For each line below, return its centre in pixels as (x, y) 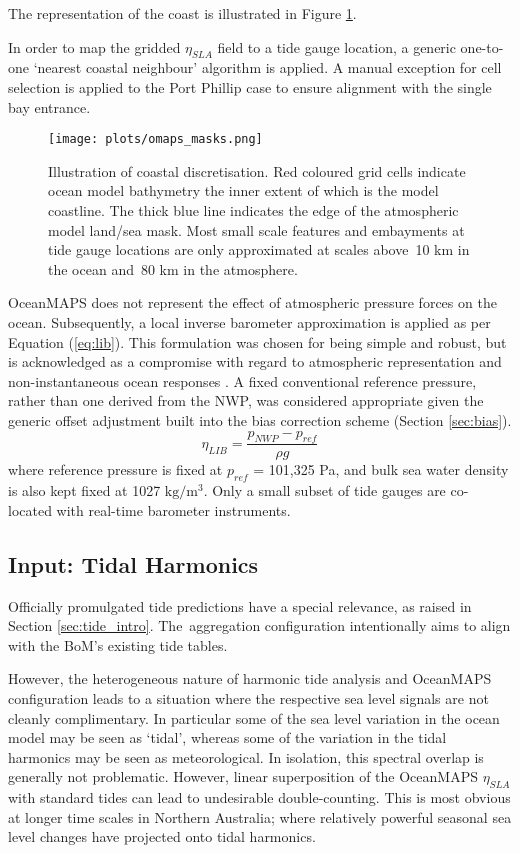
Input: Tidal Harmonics (133, 563)
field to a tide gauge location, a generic (336, 46)
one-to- (482, 46)
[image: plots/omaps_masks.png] (155, 139)
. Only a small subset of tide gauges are (324, 490)
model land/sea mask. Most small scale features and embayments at (256, 229)
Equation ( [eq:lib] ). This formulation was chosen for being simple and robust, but (257, 341)
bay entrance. (49, 106)
